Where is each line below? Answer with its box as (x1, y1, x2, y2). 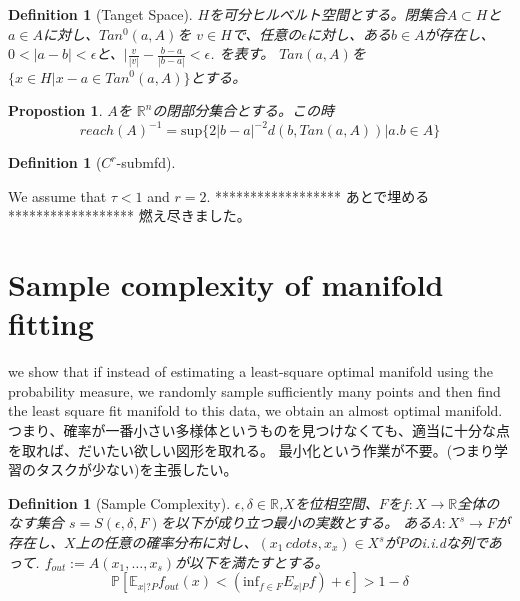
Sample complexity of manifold (8, 264, 444, 305)
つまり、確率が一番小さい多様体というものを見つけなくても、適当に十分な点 (8, 420, 510, 441)
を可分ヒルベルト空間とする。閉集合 (209, 4, 447, 24)
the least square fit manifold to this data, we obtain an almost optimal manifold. (8, 400, 503, 421)
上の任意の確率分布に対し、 (75, 532, 258, 553)
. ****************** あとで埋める (206, 185, 430, 206)
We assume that (8, 185, 107, 206)
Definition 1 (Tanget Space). (8, 4, 193, 24)
